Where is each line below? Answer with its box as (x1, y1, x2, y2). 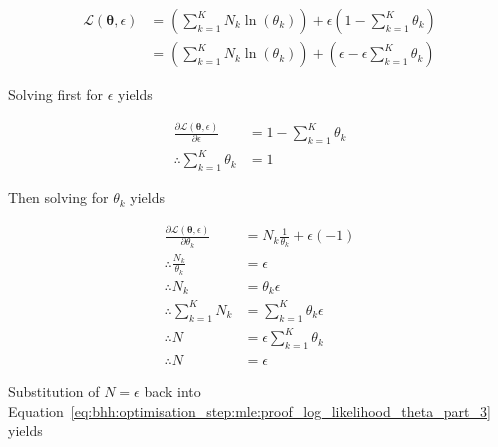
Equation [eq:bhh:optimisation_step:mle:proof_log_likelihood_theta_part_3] (8, 400, 491, 421)
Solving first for (8, 84, 104, 105)
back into (144, 381, 201, 402)
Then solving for (8, 187, 109, 208)
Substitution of (8, 381, 100, 402)
